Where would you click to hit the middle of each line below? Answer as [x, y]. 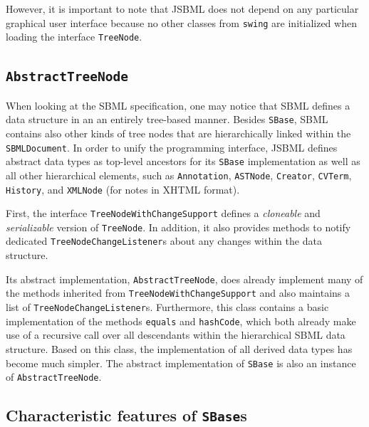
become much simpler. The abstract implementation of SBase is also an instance [181, 363]
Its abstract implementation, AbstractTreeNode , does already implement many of [184, 279]
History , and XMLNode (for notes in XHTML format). [123, 189]
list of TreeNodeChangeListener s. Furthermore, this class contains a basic [167, 307]
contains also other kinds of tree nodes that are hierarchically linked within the [178, 133]
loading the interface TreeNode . [74, 37]
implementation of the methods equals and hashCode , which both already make [181, 321]
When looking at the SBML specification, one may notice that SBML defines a [178, 105]
